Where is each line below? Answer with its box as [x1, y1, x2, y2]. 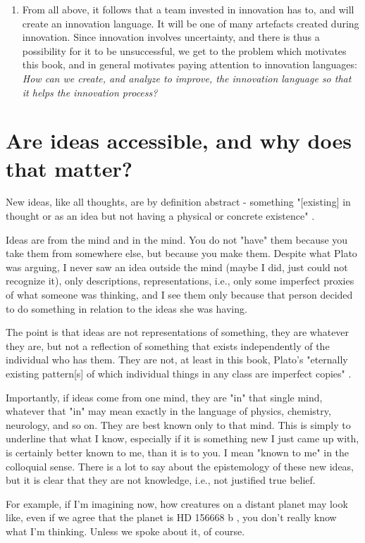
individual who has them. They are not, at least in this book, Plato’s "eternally [6, 352, 348, 367]
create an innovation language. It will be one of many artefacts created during [22, 15, 359, 30]
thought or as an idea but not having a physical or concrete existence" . [6, 208, 315, 223]
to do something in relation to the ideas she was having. [6, 301, 247, 316]
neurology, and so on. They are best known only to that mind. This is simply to [6, 417, 351, 432]
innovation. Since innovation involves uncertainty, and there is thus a [22, 30, 320, 44]
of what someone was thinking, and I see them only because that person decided [6, 287, 353, 302]
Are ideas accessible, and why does [6, 126, 352, 155]
